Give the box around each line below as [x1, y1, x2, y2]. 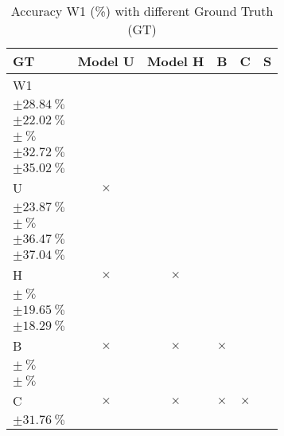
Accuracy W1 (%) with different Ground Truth [10, 2, 274, 20]
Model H [147, 52, 204, 70]
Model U [77, 52, 135, 70]
